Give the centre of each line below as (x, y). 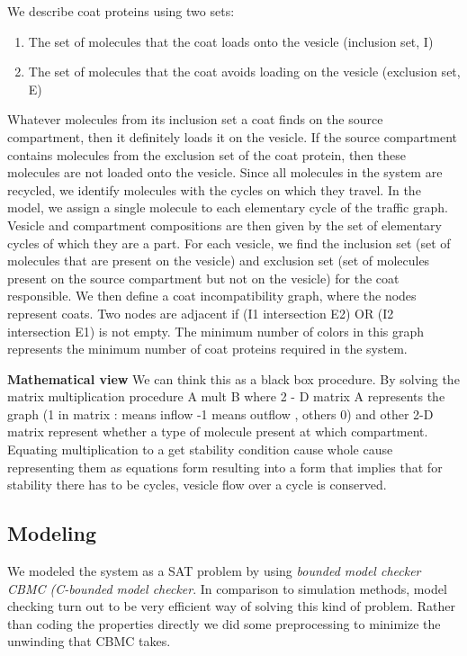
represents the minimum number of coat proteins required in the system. (207, 349)
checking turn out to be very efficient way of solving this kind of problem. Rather (231, 606)
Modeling (52, 533)
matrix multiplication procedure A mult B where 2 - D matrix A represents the (226, 396)
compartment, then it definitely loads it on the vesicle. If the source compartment (233, 136)
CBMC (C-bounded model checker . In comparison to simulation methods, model (227, 588)
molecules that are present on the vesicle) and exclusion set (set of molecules (219, 261)
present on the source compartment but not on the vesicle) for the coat (203, 278)
